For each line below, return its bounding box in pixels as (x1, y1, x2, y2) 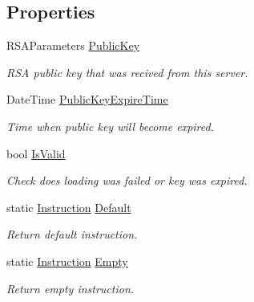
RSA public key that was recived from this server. (6, 63, 248, 80)
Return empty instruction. (6, 280, 135, 296)
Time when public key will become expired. (6, 117, 214, 134)
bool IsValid (6, 145, 66, 161)
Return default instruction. (6, 226, 138, 243)
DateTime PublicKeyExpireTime (6, 91, 168, 108)
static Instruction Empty (6, 252, 128, 269)
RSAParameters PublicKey (6, 37, 140, 54)
